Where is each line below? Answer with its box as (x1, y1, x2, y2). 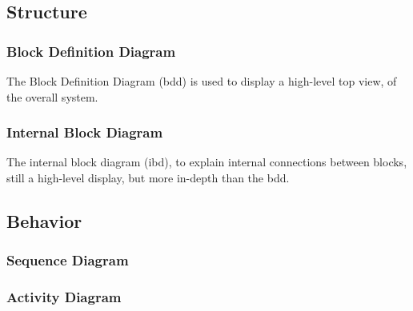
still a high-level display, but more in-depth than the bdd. (6, 169, 290, 185)
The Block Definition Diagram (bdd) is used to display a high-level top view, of (6, 73, 397, 89)
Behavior (6, 208, 82, 233)
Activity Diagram (6, 287, 122, 307)
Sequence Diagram (6, 250, 129, 270)
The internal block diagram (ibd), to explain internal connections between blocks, (6, 154, 407, 170)
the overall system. (6, 88, 98, 105)
